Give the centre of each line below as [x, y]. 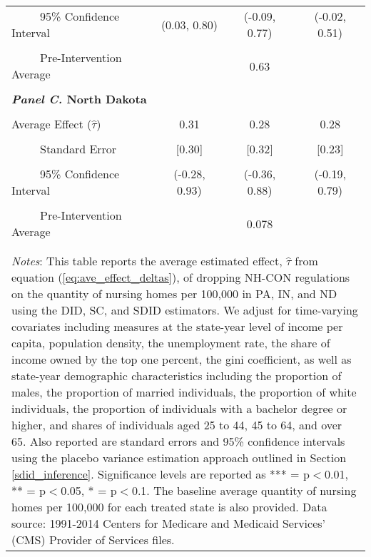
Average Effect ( [52, 124]
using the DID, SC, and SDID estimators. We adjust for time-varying [185, 310]
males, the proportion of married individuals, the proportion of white [184, 392]
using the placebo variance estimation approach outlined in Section [179, 458]
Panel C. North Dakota [79, 99]
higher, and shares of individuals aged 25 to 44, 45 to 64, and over [177, 425]
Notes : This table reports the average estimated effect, [147, 261]
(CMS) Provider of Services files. [93, 540]
